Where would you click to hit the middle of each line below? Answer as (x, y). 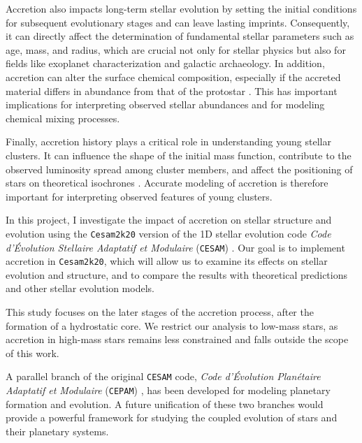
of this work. (32, 353)
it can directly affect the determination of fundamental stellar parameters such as (180, 36)
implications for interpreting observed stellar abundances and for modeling (165, 104)
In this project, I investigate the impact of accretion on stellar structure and (169, 220)
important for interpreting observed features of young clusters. (139, 196)
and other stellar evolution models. (80, 288)
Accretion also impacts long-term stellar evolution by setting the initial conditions (181, 8)
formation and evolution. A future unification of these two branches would (165, 404)
